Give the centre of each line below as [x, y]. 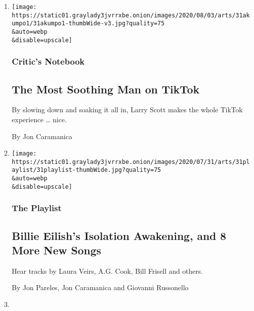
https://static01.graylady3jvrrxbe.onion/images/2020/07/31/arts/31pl [131, 162]
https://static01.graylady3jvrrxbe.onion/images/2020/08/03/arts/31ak [131, 15]
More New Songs [56, 250]
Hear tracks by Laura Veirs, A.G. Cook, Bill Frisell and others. [107, 271]
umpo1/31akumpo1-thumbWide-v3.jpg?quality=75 [88, 24]
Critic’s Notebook [48, 61]
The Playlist [37, 208]
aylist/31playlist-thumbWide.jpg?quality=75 [86, 170]
